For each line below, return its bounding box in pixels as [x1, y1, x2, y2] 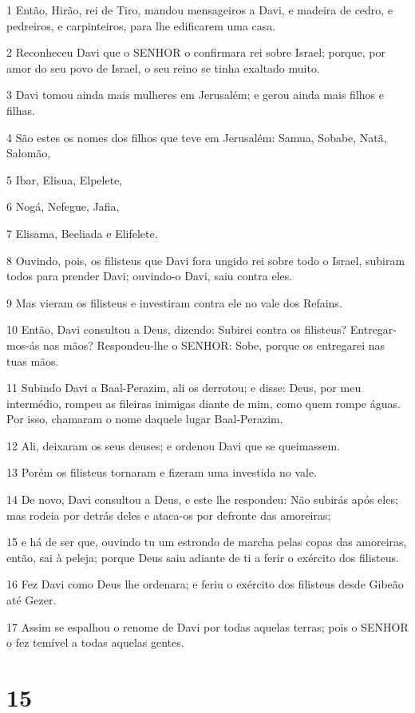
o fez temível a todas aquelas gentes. [6, 634, 184, 651]
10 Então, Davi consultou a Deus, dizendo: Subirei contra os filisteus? [6, 321, 347, 338]
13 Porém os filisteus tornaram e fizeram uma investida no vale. [6, 464, 318, 481]
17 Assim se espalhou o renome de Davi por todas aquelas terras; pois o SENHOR [6, 618, 409, 635]
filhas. [6, 101, 35, 118]
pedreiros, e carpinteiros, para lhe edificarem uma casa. [6, 17, 276, 34]
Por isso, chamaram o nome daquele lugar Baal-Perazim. [6, 410, 283, 427]
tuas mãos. [6, 352, 59, 369]
